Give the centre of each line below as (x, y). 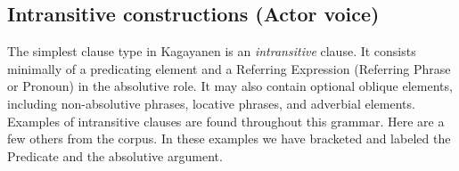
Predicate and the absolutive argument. (115, 155)
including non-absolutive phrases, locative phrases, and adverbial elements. (211, 103)
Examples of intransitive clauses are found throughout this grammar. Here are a (226, 121)
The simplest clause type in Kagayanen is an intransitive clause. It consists (212, 51)
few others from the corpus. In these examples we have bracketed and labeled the (229, 138)
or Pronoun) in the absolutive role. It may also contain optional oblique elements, (230, 86)
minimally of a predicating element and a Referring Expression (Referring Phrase (229, 68)
